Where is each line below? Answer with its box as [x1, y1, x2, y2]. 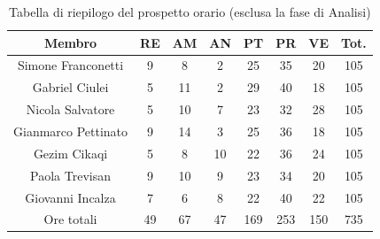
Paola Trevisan [30, 166, 111, 184]
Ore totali [43, 210, 97, 228]
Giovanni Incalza [25, 188, 116, 206]
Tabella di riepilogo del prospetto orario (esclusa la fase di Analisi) [9, 3, 371, 20]
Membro [43, 33, 97, 51]
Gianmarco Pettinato [13, 121, 128, 140]
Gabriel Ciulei [32, 78, 109, 96]
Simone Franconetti [17, 56, 124, 74]
